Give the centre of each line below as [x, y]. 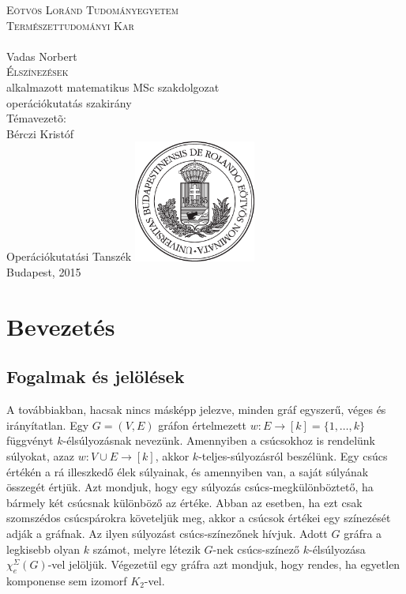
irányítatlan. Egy [48, 425]
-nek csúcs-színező [256, 549]
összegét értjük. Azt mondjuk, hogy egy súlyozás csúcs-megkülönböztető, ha [190, 487]
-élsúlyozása [337, 549]
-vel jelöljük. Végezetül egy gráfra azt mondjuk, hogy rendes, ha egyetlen [224, 564]
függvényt [30, 440]
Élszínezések [38, 71]
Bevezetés [61, 326]
